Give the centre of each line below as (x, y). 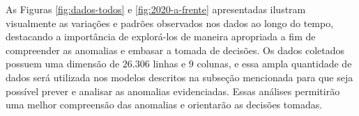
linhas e (169, 64)
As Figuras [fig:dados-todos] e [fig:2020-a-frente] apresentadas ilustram (156, 9)
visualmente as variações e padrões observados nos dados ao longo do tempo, (170, 23)
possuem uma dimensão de (63, 64)
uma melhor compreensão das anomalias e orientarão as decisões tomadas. (164, 105)
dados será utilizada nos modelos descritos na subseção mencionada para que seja (179, 77)
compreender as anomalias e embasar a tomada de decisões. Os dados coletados (175, 50)
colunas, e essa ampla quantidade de (274, 64)
